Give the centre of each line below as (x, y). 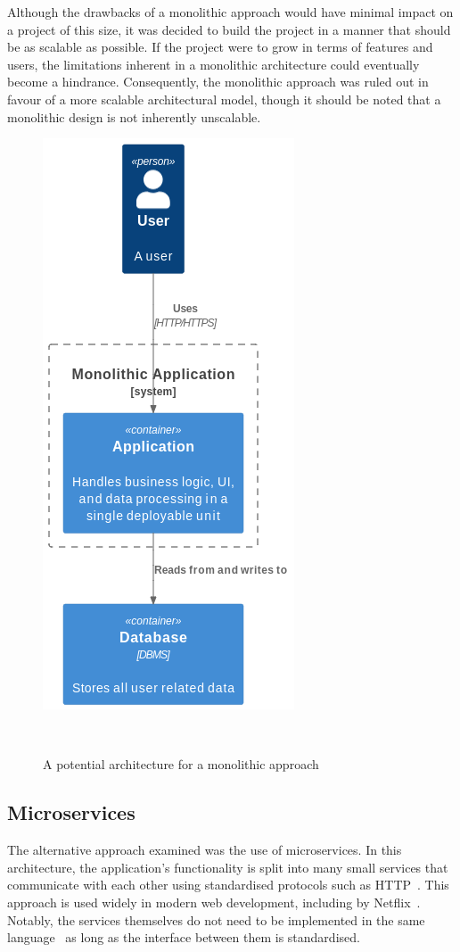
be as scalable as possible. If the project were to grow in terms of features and (220, 47)
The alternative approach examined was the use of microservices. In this (205, 850)
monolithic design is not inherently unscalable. (134, 116)
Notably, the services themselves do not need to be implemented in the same (216, 919)
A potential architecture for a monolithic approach (181, 764)
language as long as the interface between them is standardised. (184, 937)
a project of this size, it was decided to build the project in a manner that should (229, 29)
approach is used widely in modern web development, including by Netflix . (214, 902)
